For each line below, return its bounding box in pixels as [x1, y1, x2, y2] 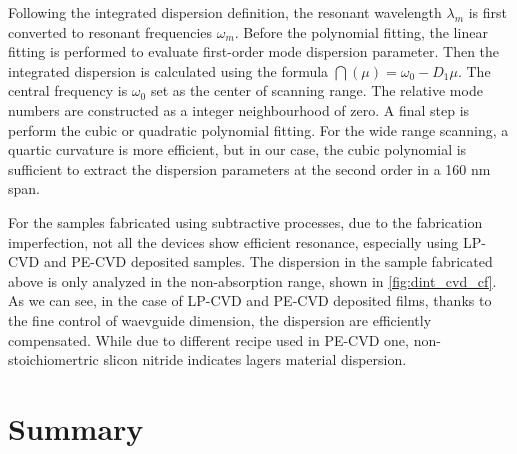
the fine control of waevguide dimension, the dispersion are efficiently [8, 309, 432, 330]
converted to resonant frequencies [8, 21, 213, 42]
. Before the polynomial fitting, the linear [234, 21, 488, 42]
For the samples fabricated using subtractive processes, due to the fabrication [8, 211, 483, 232]
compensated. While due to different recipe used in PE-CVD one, [8, 329, 409, 350]
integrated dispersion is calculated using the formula [8, 60, 329, 81]
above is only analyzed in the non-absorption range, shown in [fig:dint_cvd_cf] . [8, 270, 497, 291]
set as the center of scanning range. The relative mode [150, 80, 483, 101]
